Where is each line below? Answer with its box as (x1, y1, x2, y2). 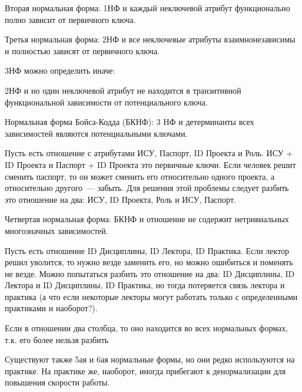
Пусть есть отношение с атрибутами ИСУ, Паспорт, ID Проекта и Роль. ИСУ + (5, 147, 293, 159)
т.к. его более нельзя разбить (5, 333, 109, 345)
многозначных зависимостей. (5, 224, 108, 236)
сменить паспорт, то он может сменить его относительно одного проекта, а (5, 170, 275, 182)
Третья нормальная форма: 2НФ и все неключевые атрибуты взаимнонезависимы (5, 33, 296, 45)
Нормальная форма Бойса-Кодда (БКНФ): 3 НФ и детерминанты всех (5, 116, 254, 128)
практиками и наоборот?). (5, 302, 98, 314)
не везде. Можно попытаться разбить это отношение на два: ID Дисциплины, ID (5, 267, 295, 279)
